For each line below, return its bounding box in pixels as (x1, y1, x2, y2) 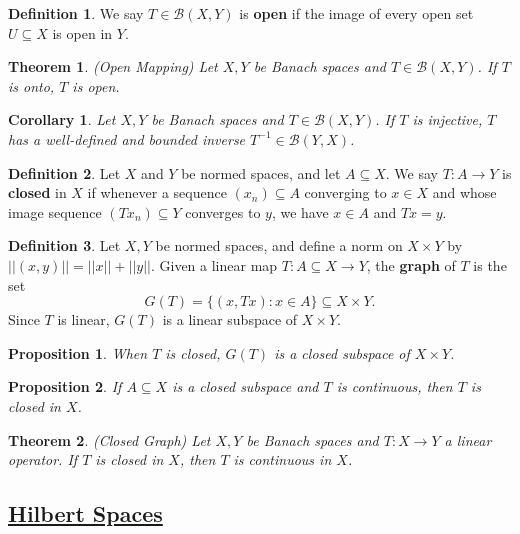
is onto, (8, 75, 55, 96)
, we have (271, 201, 329, 222)
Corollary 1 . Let (8, 109, 116, 130)
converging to (304, 182, 387, 203)
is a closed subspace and (172, 376, 319, 397)
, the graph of (366, 254, 456, 275)
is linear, (57, 309, 110, 330)
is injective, (412, 109, 483, 130)
